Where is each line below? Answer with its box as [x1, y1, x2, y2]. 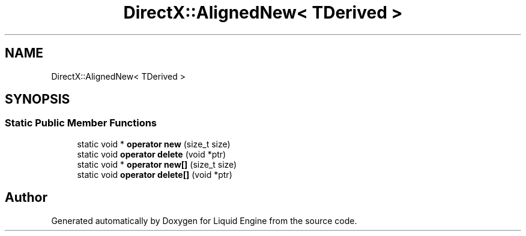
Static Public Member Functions [5, 117, 157, 129]
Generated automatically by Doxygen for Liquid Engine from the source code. [51, 215, 357, 226]
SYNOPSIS [5, 92, 70, 107]
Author [5, 190, 47, 205]
